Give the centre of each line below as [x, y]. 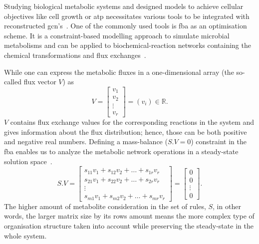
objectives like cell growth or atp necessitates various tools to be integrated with [127, 16]
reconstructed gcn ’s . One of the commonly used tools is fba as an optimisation [126, 26]
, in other [227, 206]
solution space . [28, 161]
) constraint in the [219, 141]
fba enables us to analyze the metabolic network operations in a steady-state [121, 151]
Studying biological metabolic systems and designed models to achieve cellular [124, 6]
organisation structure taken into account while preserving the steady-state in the [129, 225]
